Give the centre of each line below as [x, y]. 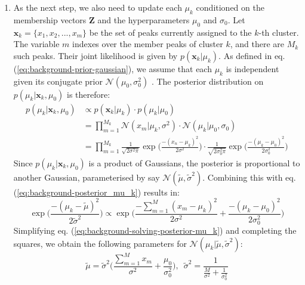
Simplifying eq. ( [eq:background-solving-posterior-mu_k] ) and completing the [155, 230]
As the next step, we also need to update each [98, 7]
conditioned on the [230, 7]
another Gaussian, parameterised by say [87, 177]
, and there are [257, 44]
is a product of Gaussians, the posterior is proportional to [194, 162]
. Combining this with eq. [249, 177]
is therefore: [88, 94]
